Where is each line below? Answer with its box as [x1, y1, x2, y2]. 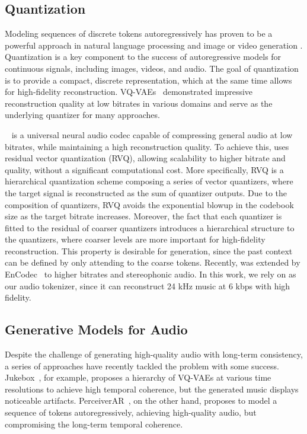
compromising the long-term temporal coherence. [5, 417, 183, 430]
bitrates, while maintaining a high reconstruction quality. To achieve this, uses [5, 140, 289, 152]
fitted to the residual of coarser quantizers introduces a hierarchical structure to [5, 221, 295, 234]
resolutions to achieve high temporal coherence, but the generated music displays [5, 382, 299, 395]
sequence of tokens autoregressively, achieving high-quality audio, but [5, 406, 257, 419]
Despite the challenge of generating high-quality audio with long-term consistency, [5, 348, 303, 360]
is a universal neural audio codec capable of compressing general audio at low [11, 128, 293, 141]
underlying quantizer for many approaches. [5, 108, 160, 121]
